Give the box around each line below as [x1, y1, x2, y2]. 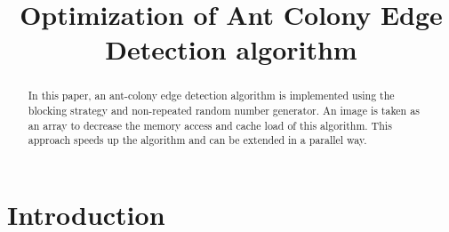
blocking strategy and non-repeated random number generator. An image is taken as [28, 103, 420, 118]
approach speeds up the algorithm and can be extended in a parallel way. [28, 132, 367, 148]
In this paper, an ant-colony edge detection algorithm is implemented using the [28, 88, 395, 103]
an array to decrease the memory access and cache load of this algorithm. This [28, 117, 392, 132]
